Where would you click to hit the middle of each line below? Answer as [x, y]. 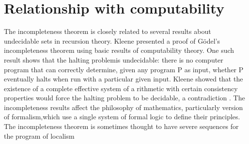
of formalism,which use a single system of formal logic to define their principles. [122, 117]
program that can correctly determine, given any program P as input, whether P [124, 69]
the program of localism [39, 136]
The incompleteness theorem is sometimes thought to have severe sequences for [121, 126]
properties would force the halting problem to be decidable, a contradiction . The [124, 98]
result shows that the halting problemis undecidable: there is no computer [114, 59]
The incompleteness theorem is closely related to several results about [108, 31]
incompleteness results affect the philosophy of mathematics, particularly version [124, 107]
